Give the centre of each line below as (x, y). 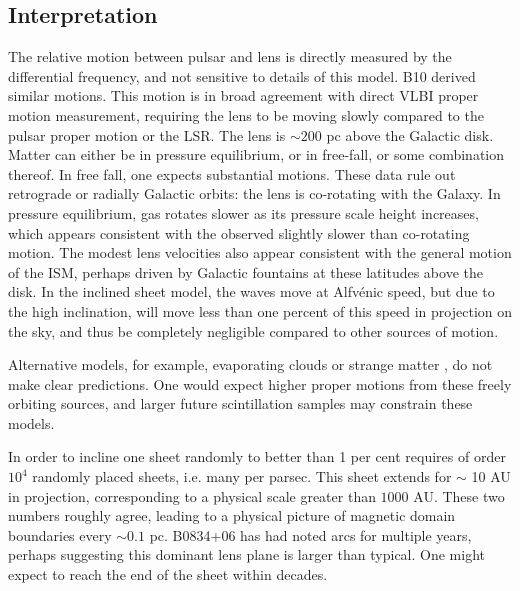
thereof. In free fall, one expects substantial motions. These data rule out (232, 173)
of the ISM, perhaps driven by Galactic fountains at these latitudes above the (245, 271)
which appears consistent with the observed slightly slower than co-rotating (239, 232)
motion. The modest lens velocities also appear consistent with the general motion (260, 252)
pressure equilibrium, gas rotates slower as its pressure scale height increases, (243, 212)
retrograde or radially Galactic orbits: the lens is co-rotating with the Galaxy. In (254, 193)
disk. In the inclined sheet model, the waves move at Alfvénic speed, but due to (251, 291)
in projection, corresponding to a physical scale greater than (192, 495)
